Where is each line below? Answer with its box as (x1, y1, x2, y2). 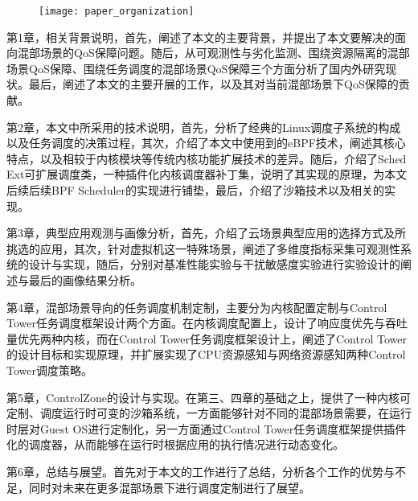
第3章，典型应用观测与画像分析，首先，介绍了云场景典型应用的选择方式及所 (6, 224, 406, 241)
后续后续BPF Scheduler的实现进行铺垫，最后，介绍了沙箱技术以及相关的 (6, 182, 385, 198)
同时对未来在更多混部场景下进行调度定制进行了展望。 (28, 478, 310, 495)
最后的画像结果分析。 (28, 271, 141, 288)
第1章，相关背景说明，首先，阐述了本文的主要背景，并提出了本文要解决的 (6, 28, 395, 45)
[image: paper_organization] (39, 6, 195, 17)
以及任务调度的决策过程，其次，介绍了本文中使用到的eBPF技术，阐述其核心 (6, 134, 406, 151)
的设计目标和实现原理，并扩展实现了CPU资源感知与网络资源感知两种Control (6, 346, 406, 363)
